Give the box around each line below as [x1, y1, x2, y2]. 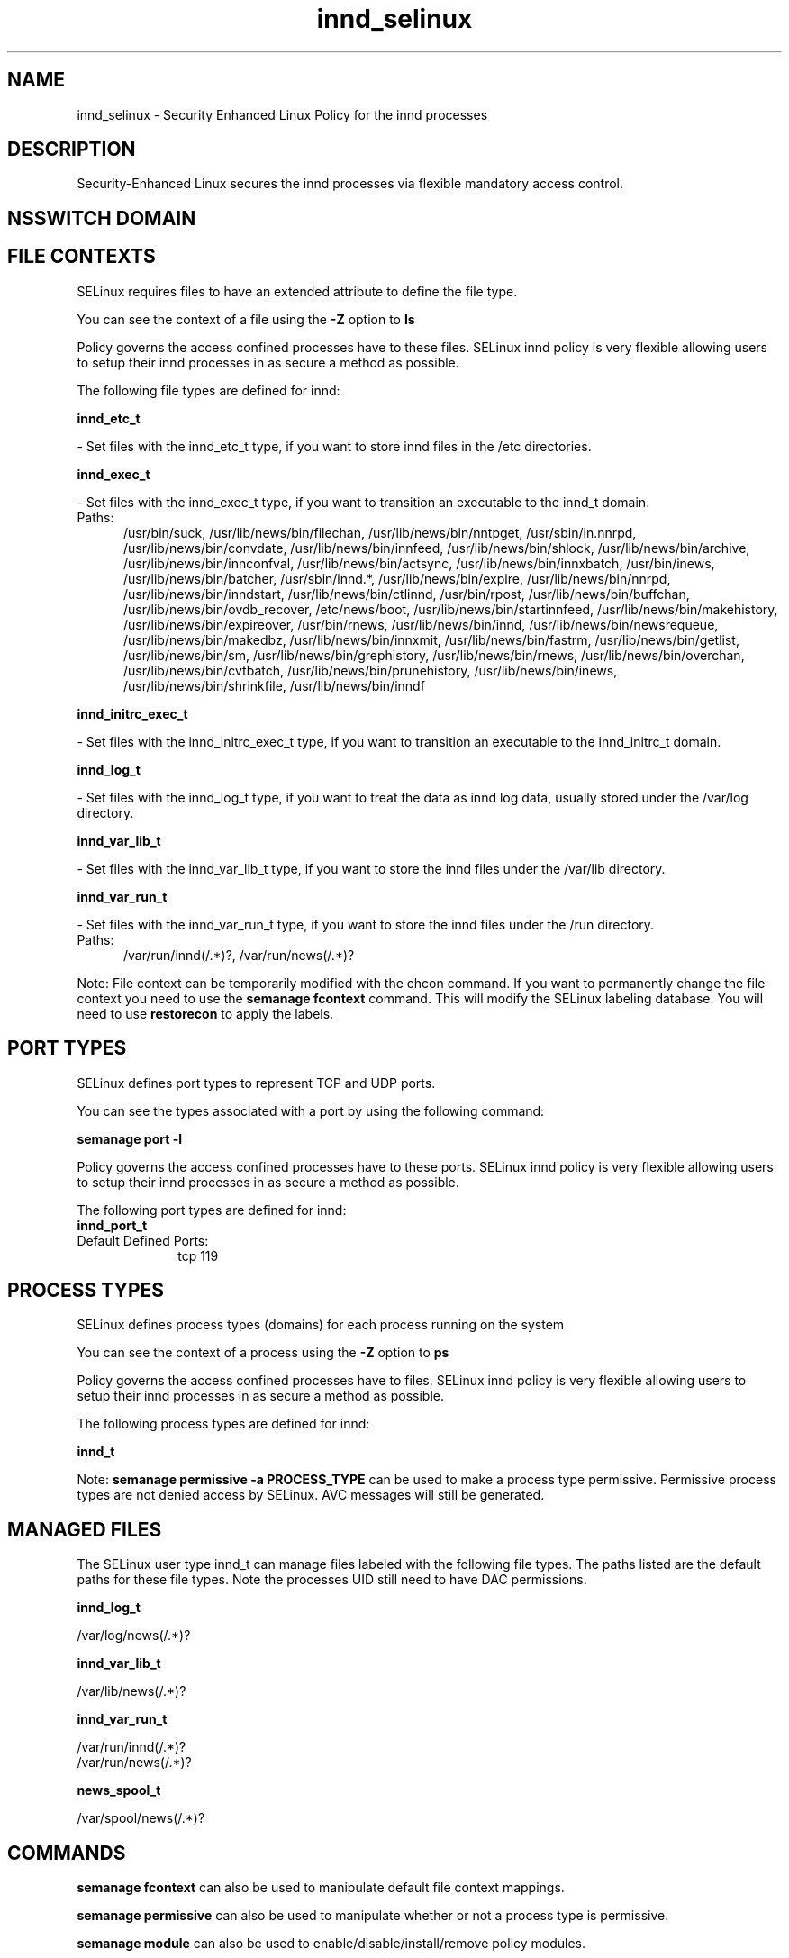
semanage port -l [77, 1130, 182, 1147]
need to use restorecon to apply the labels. [77, 1005, 334, 1021]
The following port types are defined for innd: [77, 1201, 347, 1218]
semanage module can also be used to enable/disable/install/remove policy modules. [77, 1935, 586, 1952]
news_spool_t [77, 1782, 161, 1799]
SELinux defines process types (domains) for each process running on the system [77, 1317, 565, 1333]
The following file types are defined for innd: [77, 382, 340, 398]
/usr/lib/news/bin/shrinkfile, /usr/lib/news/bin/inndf [123, 677, 425, 693]
